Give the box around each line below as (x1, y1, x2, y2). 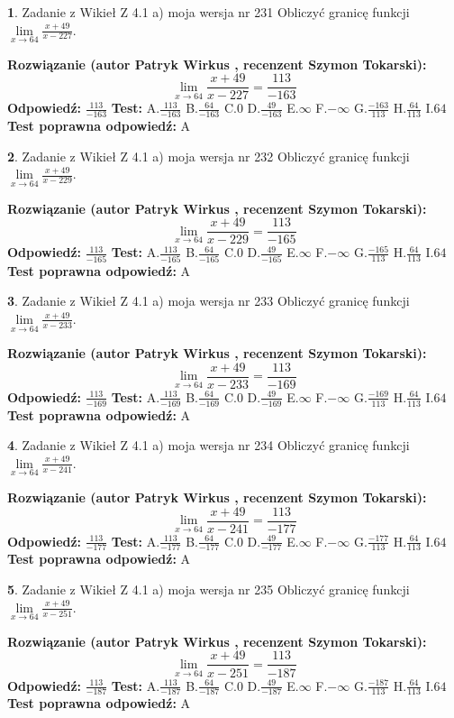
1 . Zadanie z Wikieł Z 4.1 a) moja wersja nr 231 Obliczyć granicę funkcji (7, 3, 410, 21)
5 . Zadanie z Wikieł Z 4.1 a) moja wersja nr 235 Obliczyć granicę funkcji (7, 580, 410, 599)
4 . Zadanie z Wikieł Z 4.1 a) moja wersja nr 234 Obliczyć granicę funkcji (7, 436, 410, 455)
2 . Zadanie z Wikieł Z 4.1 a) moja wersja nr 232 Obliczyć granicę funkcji (7, 146, 410, 165)
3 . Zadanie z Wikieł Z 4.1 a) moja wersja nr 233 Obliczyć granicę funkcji (7, 291, 410, 310)
